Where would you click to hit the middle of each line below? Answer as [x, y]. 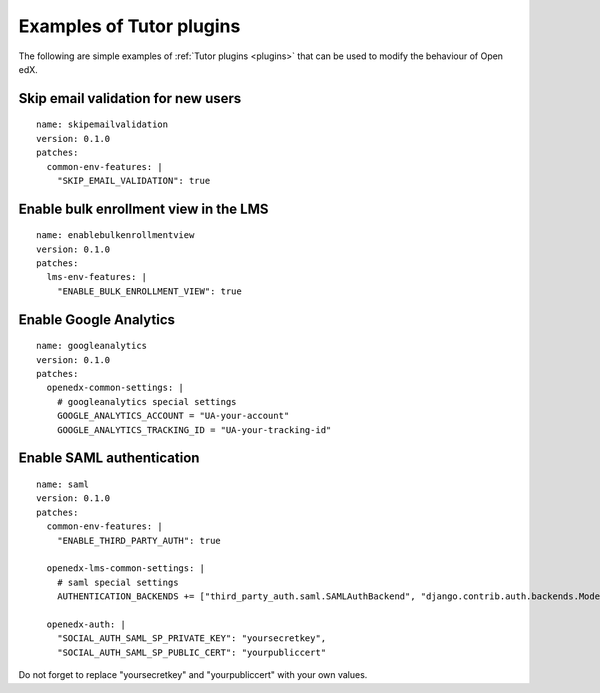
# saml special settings [117, 582]
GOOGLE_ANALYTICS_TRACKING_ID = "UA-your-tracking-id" [194, 429]
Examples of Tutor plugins [129, 26]
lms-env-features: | [97, 277]
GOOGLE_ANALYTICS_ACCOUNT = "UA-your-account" [173, 416]
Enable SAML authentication [109, 458]
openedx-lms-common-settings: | [125, 568]
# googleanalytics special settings [146, 401]
